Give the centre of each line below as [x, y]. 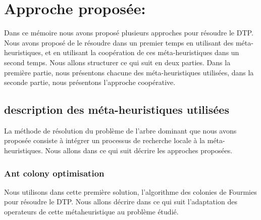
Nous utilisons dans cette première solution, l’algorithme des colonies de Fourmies [130, 191]
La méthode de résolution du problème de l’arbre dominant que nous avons [120, 130]
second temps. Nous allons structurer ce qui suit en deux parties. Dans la [117, 62]
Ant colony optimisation [54, 173]
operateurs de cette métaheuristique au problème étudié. [91, 212]
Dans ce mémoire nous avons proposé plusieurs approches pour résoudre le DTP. [129, 33]
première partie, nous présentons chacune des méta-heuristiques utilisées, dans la [129, 72]
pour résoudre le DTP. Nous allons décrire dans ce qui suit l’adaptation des [121, 202]
